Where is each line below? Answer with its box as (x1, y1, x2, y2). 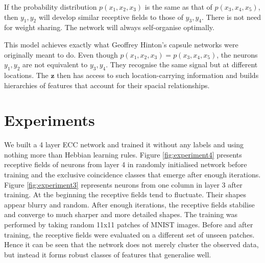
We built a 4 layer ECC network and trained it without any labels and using (4, 139, 244, 150)
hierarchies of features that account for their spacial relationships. (4, 80, 210, 90)
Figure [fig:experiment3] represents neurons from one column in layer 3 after (4, 179, 243, 190)
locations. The (4, 69, 49, 80)
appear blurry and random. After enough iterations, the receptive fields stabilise (4, 199, 255, 209)
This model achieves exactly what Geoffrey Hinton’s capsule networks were (4, 39, 238, 49)
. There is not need (201, 11, 261, 22)
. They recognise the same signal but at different (106, 59, 258, 70)
